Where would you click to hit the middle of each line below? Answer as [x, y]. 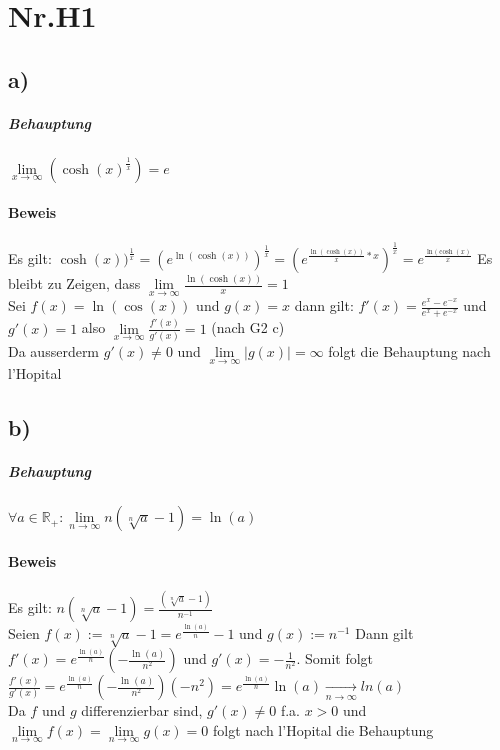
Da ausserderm [54, 350]
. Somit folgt [335, 658]
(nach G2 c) [248, 327]
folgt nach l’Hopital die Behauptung [323, 729]
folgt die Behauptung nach [409, 350]
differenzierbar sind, [142, 710]
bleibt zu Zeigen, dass [74, 283]
